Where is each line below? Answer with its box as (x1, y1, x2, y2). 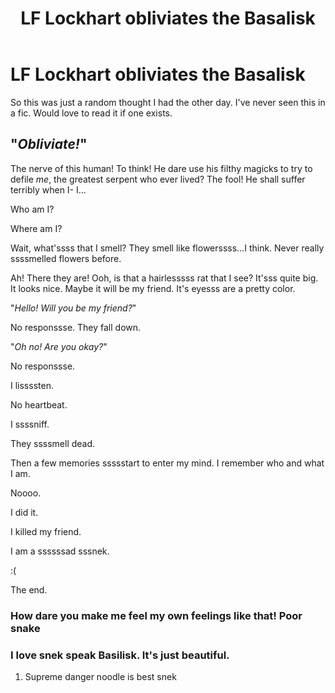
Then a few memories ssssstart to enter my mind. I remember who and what (10, 457, 325, 469)
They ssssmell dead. (10, 437, 96, 449)
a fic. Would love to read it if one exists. (10, 107, 173, 119)
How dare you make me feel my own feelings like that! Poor (10, 608, 303, 622)
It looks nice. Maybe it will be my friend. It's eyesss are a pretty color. (10, 282, 296, 294)
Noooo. (10, 487, 42, 499)
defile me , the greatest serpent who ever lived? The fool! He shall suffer (10, 173, 306, 185)
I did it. (10, 506, 39, 518)
